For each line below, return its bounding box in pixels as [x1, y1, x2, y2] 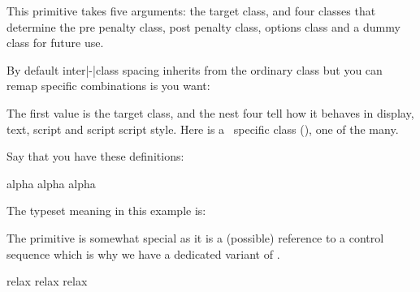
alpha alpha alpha [6, 174, 96, 191]
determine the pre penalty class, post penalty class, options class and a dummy [6, 18, 401, 35]
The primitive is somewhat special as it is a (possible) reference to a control [6, 229, 384, 246]
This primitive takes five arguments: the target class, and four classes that [6, 2, 376, 19]
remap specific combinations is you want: [6, 77, 210, 94]
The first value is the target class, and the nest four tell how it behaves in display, [6, 104, 414, 121]
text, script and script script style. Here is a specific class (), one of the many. [6, 120, 399, 137]
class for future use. [6, 34, 104, 51]
